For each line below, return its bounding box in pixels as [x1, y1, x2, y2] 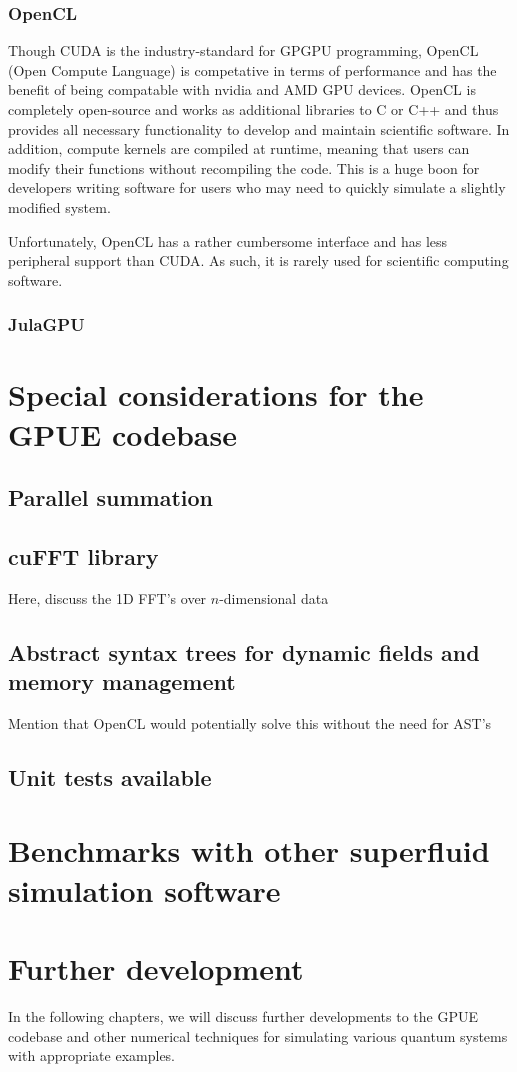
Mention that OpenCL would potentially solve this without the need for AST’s [8, 712, 492, 733]
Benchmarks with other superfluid [8, 830, 490, 871]
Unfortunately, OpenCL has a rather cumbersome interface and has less [8, 230, 448, 251]
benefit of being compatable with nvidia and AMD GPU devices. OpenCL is [8, 79, 476, 100]
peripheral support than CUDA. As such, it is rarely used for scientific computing [8, 250, 509, 271]
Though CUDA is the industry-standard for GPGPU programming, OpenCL [8, 40, 479, 61]
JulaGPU [8, 312, 85, 337]
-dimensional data [219, 587, 329, 608]
